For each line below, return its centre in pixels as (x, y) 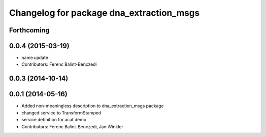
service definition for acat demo (54, 120)
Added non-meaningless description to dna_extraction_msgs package (93, 106)
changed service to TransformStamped (61, 112)
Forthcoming (29, 30)
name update (35, 58)
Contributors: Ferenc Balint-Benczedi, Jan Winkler (72, 126)
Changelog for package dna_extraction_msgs (104, 13)
